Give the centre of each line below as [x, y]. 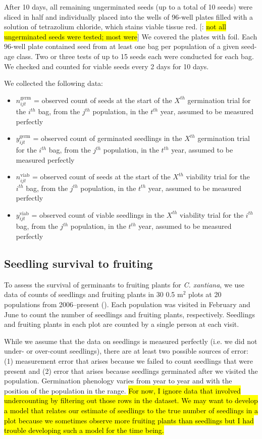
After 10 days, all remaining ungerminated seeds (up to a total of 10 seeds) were [128, 7]
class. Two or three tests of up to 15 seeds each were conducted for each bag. [135, 56]
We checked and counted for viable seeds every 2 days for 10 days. [107, 66]
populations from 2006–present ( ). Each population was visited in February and [127, 304]
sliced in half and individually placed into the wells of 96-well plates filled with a [128, 16]
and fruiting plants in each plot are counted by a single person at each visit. [122, 324]
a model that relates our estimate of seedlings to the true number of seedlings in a [131, 410]
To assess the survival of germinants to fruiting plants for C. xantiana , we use [124, 284]
